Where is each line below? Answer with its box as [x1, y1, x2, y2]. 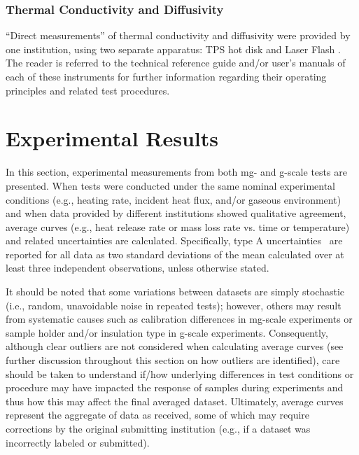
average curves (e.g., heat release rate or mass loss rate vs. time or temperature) [6, 219, 350, 234]
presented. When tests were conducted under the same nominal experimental [6, 178, 335, 192]
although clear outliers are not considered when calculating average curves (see [6, 339, 344, 353]
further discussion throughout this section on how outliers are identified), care [6, 353, 340, 367]
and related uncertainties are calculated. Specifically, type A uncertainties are [6, 233, 343, 248]
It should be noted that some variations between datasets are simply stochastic [6, 284, 345, 299]
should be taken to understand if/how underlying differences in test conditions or [6, 366, 354, 381]
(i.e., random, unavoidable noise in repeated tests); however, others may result [6, 297, 342, 312]
